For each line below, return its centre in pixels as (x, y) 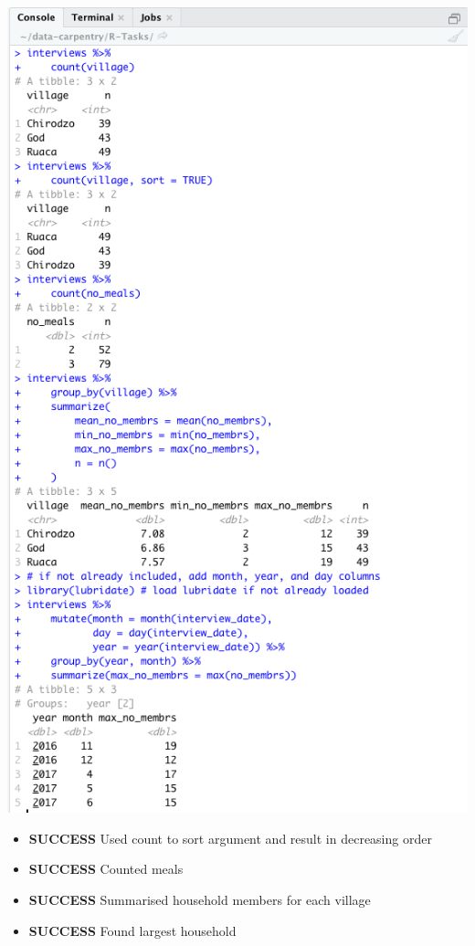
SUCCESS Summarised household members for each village (200, 899)
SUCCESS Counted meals (106, 869)
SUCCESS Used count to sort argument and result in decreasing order (230, 838)
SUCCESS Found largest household (132, 930)
